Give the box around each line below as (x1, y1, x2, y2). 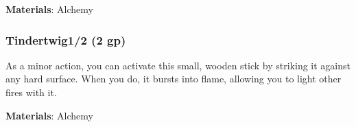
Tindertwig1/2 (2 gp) (5, 31, 126, 48)
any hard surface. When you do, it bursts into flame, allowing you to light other (5, 71, 342, 86)
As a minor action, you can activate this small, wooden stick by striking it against (5, 58, 351, 72)
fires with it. (5, 85, 57, 99)
